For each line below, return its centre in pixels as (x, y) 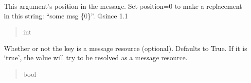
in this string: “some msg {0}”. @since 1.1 (66, 15)
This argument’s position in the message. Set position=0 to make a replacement (123, 6)
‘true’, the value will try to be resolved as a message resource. (96, 58)
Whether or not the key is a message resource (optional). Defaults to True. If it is (125, 48)
